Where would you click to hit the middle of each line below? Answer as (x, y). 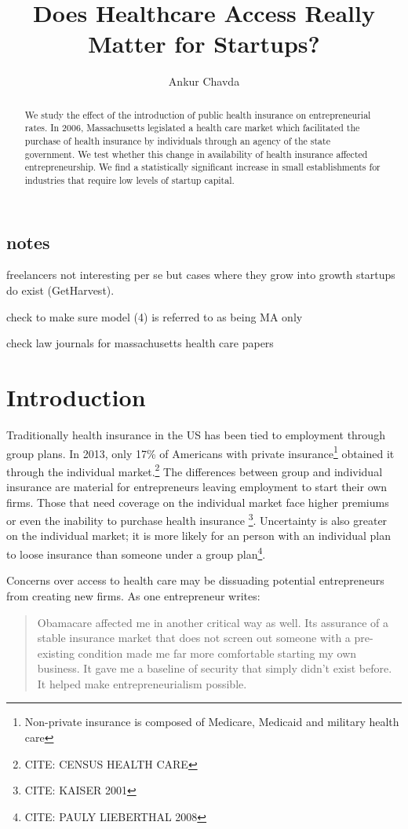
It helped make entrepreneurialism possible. (142, 683)
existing (56, 653)
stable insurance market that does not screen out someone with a (194, 638)
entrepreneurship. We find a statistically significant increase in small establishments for (202, 167)
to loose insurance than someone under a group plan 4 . (136, 553)
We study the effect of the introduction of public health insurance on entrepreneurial (198, 114)
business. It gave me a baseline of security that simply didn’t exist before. (215, 668)
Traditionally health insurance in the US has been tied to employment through (196, 434)
